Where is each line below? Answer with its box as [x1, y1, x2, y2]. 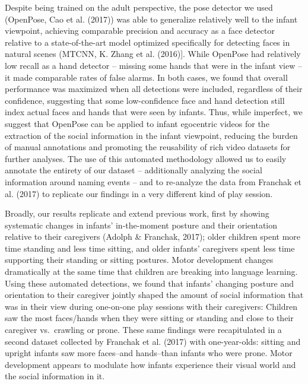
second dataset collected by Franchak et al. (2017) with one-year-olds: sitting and [5, 335, 301, 347]
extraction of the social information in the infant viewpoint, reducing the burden [5, 129, 298, 141]
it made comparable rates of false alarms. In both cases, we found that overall [5, 71, 288, 83]
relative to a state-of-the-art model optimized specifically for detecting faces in [5, 36, 290, 48]
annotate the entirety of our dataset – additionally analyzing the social [5, 164, 262, 176]
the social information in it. [5, 370, 105, 382]
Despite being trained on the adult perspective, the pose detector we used [5, 1, 273, 13]
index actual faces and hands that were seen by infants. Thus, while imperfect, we [5, 106, 303, 118]
